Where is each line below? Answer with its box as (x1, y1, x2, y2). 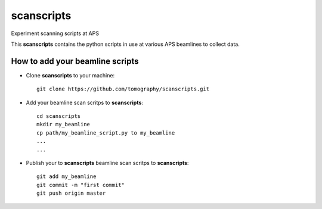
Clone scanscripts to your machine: (26, 71, 115, 79)
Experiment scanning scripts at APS (11, 30, 100, 37)
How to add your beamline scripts (11, 56, 140, 66)
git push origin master (36, 190, 106, 196)
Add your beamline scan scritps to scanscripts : (26, 99, 143, 106)
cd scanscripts (36, 113, 81, 120)
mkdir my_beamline (36, 121, 91, 128)
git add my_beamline (36, 173, 97, 180)
